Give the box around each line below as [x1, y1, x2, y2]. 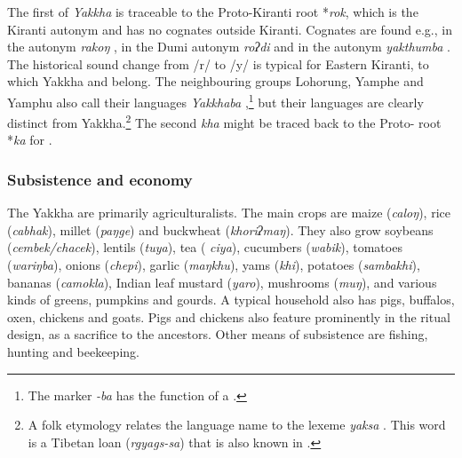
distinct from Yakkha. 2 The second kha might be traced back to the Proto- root [7, 111, 442, 131]
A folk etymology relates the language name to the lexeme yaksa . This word [28, 415, 446, 434]
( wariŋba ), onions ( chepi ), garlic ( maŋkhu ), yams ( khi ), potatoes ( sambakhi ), [7, 256, 420, 274]
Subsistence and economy [7, 168, 193, 190]
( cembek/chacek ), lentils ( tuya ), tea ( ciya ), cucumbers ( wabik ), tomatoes [7, 238, 402, 257]
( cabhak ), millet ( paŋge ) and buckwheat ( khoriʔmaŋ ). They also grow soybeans [7, 220, 434, 239]
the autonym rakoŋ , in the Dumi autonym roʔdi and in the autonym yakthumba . [7, 37, 450, 56]
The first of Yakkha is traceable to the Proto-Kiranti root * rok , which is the [7, 3, 418, 20]
